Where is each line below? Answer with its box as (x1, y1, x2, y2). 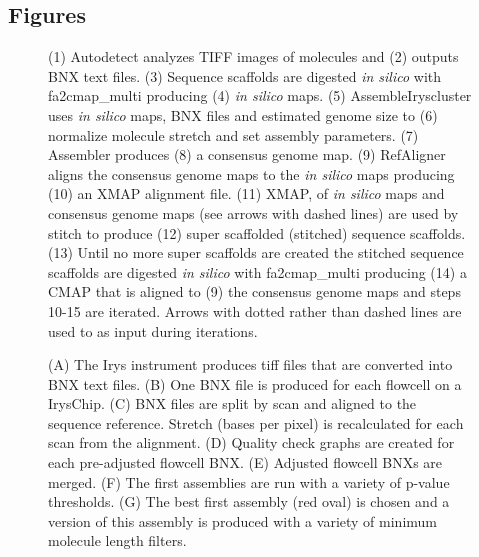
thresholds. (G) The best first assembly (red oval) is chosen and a (48, 491, 450, 512)
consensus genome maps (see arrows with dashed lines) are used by (48, 202, 459, 223)
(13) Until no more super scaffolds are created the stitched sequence (48, 242, 464, 263)
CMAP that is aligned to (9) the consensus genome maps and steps (48, 281, 461, 302)
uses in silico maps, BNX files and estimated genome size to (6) (48, 104, 438, 125)
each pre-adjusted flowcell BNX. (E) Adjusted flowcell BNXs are (48, 452, 443, 473)
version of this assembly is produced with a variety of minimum (48, 510, 437, 531)
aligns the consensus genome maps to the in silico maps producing (48, 163, 455, 184)
